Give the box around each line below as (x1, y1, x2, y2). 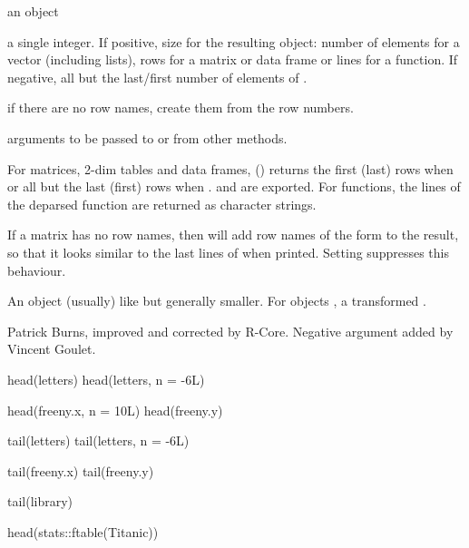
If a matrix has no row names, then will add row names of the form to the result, (7, 225, 459, 244)
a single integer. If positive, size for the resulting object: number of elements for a (7, 32, 460, 51)
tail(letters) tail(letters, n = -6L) (7, 431, 190, 450)
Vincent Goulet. (7, 339, 96, 358)
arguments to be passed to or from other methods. (7, 128, 288, 147)
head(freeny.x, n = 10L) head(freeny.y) (7, 400, 223, 419)
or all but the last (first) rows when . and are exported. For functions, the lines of (7, 177, 461, 196)
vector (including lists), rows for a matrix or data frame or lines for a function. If (7, 50, 458, 69)
